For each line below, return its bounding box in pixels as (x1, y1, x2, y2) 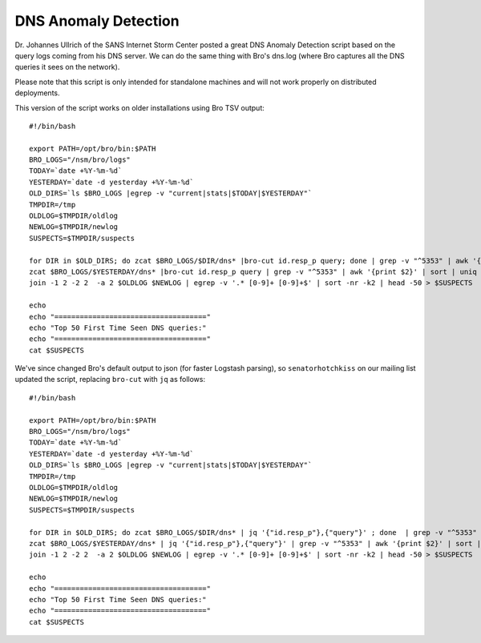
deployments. (14, 88, 60, 98)
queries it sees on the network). (14, 62, 120, 72)
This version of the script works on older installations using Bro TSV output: (14, 102, 265, 112)
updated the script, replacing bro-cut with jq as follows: (14, 375, 206, 384)
